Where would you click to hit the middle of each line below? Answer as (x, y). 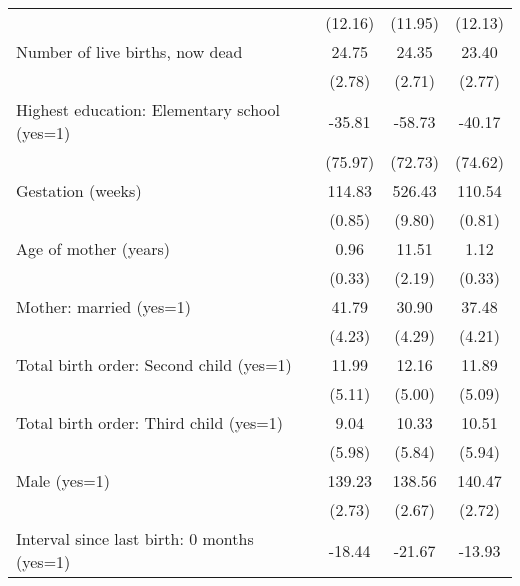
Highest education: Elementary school (148, 109)
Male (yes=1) (63, 480)
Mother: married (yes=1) (103, 306)
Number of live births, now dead (129, 51)
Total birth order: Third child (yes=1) (149, 422)
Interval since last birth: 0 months (135, 538)
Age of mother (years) (93, 248)
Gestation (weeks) (79, 190)
